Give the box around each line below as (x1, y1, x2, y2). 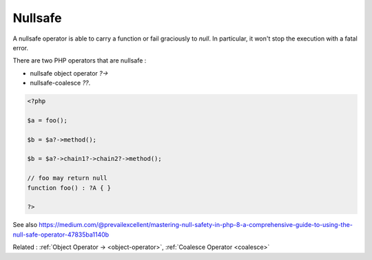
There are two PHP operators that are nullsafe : (12, 56, 147, 65)
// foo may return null (27, 174, 108, 182)
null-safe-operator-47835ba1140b (12, 230, 110, 239)
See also (12, 221, 38, 229)
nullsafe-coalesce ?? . (30, 79, 91, 87)
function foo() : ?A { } (27, 184, 112, 192)
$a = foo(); (27, 116, 68, 124)
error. (12, 43, 29, 52)
